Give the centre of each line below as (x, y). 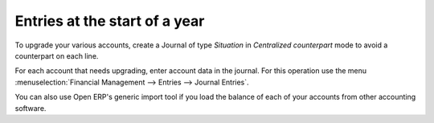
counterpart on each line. (57, 55)
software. (31, 108)
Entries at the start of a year (110, 21)
